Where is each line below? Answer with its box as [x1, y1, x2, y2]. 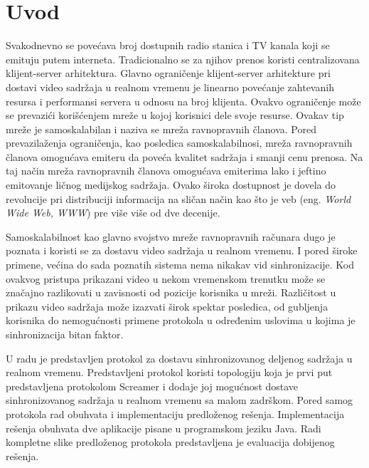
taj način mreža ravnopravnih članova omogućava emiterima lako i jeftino [6, 163, 326, 178]
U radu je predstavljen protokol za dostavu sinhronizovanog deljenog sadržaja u [6, 350, 353, 365]
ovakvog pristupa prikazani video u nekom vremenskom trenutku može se [6, 271, 326, 286]
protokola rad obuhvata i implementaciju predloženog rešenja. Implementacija [6, 406, 345, 421]
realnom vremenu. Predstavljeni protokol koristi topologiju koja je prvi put [6, 365, 333, 380]
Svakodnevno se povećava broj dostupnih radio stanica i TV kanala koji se [6, 38, 330, 53]
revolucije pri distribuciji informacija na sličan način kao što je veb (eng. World [6, 191, 351, 206]
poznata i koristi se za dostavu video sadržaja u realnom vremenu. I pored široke [6, 243, 358, 258]
